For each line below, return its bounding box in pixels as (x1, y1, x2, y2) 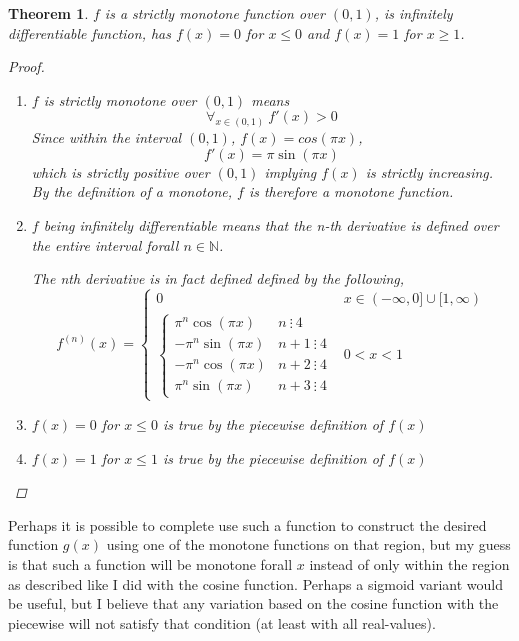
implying (264, 161, 317, 182)
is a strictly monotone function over (104, 3, 325, 23)
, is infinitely (374, 3, 453, 23)
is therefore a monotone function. (248, 181, 454, 202)
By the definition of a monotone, (31, 181, 232, 202)
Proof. (8, 56, 45, 77)
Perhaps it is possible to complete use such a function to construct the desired (8, 514, 487, 535)
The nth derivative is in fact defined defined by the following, (31, 268, 405, 289)
